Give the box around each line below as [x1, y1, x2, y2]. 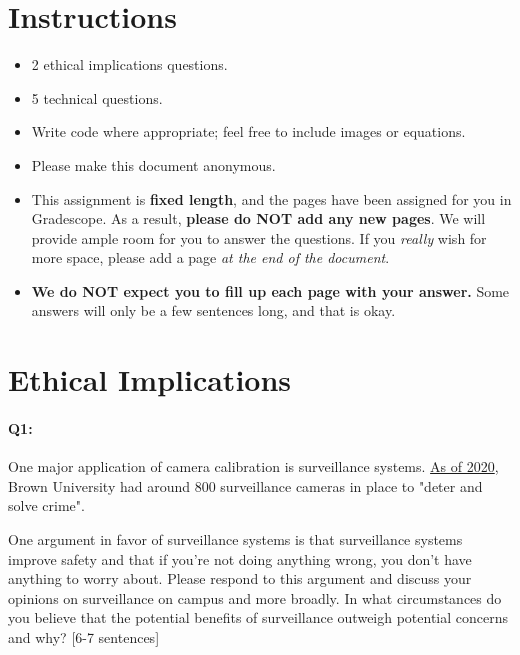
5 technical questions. [31, 87, 163, 108]
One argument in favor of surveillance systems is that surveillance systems [8, 529, 463, 550]
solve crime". [8, 495, 85, 516]
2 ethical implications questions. [31, 54, 228, 75]
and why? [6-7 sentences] [8, 626, 160, 647]
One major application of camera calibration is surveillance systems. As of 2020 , [8, 456, 499, 477]
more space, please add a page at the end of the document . [31, 247, 390, 268]
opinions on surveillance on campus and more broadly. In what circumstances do [8, 587, 502, 608]
